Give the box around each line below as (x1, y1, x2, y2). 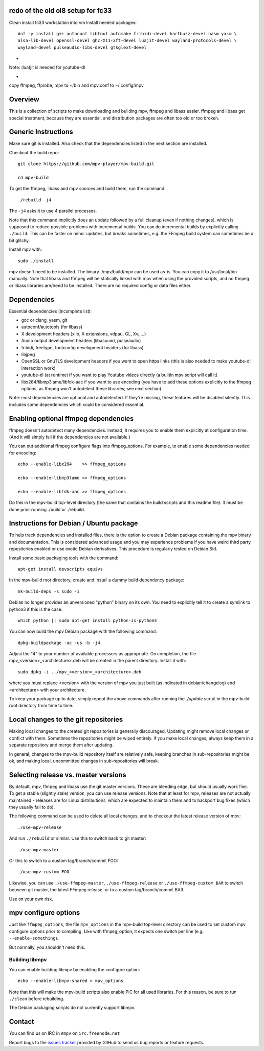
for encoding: (9, 450, 37, 455)
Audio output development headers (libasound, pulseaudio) (21, 338, 141, 344)
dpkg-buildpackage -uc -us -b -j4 (18, 640, 100, 645)
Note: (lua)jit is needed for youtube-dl (9, 64, 85, 71)
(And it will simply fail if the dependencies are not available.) (9, 434, 131, 440)
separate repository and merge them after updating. (9, 742, 114, 748)
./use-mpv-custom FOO (18, 869, 69, 875)
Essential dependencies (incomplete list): (9, 308, 92, 314)
